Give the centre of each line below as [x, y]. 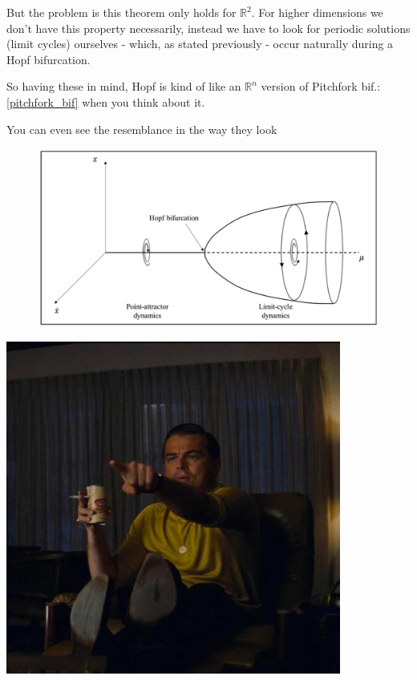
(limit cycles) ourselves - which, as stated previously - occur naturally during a [200, 44]
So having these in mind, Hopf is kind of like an [124, 86]
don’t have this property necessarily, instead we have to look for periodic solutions [208, 28]
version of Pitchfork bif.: [321, 86]
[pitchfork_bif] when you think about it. [106, 101]
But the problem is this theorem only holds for [121, 12]
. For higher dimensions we [317, 12]
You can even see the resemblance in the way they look [142, 129]
